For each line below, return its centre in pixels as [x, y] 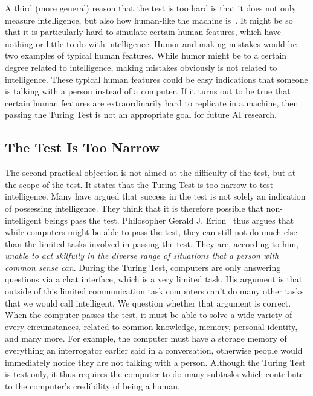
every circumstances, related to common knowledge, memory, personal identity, [151, 326]
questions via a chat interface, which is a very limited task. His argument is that [154, 279]
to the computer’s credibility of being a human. [92, 385]
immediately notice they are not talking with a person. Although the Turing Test [155, 362]
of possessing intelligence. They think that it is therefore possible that [134, 208]
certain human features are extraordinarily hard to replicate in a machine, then [152, 102]
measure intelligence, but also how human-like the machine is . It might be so [149, 20]
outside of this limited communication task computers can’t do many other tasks [154, 291]
